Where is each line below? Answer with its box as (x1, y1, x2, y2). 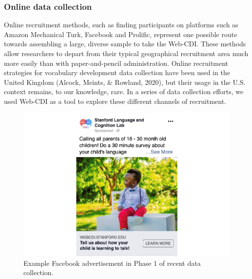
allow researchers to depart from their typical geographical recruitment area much (4, 48, 249, 58)
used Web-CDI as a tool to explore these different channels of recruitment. (4, 96, 227, 106)
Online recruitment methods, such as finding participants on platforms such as (4, 20, 238, 30)
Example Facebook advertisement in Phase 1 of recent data (23, 258, 201, 268)
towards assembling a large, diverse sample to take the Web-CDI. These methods (4, 39, 246, 49)
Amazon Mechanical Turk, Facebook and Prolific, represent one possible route (4, 29, 237, 39)
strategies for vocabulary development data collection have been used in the (4, 67, 230, 78)
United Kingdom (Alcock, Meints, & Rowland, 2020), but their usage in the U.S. (4, 77, 246, 87)
